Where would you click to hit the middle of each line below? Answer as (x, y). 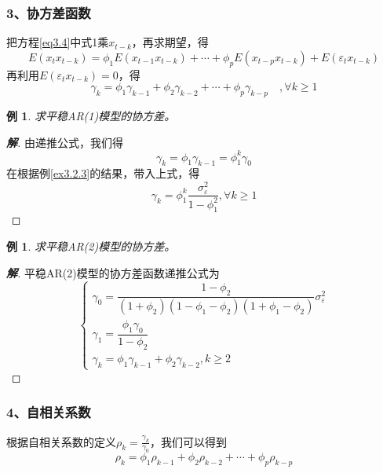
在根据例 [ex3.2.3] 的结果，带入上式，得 (103, 173)
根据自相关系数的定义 (61, 441)
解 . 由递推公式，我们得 (65, 142)
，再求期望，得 (170, 42)
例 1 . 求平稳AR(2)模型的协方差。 (91, 246)
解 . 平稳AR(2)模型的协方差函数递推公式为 (113, 272)
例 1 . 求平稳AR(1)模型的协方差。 (91, 115)
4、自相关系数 (49, 412)
